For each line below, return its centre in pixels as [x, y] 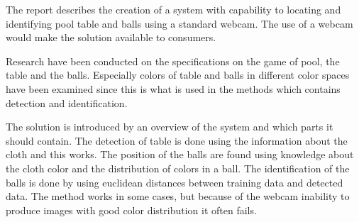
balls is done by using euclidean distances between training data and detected [175, 182]
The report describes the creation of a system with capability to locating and [173, 9]
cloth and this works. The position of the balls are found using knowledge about [180, 154]
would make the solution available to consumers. [111, 37]
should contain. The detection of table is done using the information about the [177, 140]
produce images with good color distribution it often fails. [131, 210]
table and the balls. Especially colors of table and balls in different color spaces [178, 75]
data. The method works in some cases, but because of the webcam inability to [178, 196]
